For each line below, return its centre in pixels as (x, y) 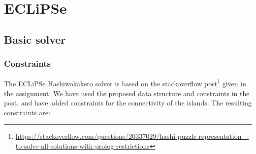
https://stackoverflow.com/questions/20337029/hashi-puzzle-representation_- (132, 136)
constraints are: (27, 112)
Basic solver (35, 39)
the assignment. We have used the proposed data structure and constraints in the (127, 93)
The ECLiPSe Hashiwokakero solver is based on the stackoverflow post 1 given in (125, 83)
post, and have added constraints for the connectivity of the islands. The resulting (128, 103)
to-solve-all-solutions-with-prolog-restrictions (82, 146)
